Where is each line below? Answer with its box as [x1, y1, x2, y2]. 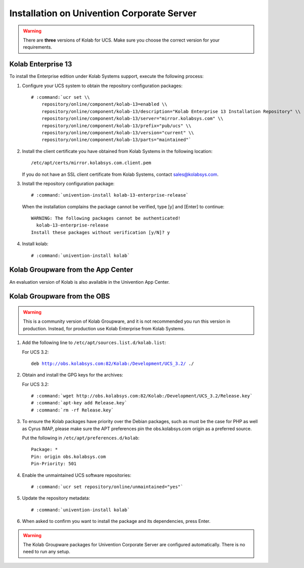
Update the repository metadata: [22, 495, 90, 501]
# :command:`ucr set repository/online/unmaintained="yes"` [31, 484, 183, 489]
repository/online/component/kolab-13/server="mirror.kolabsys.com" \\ [41, 116, 223, 122]
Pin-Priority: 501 [31, 461, 77, 467]
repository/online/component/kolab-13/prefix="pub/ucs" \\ [41, 123, 192, 129]
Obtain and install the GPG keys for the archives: [22, 372, 124, 378]
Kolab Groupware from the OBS [9, 292, 110, 301]
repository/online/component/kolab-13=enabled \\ [41, 101, 167, 107]
